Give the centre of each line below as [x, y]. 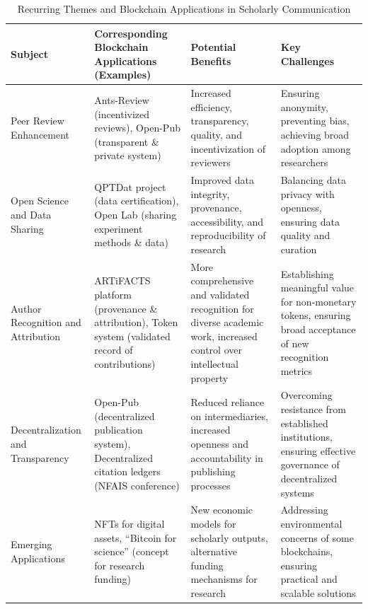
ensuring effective [318, 450]
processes [211, 485]
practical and [309, 579]
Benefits [211, 60]
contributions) [125, 364]
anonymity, [304, 106]
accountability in [227, 457]
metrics [297, 370]
